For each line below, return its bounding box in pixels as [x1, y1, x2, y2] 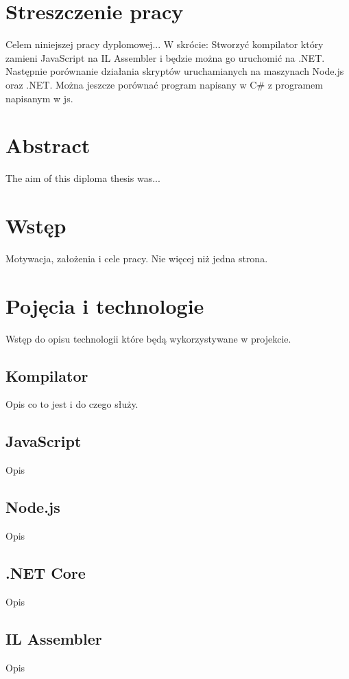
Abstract [5, 131, 91, 159]
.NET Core [5, 562, 86, 584]
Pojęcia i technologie [5, 291, 204, 319]
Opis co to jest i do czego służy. [5, 397, 139, 411]
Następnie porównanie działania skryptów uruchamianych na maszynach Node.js [5, 64, 344, 78]
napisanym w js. [5, 91, 73, 105]
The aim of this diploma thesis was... [5, 171, 160, 185]
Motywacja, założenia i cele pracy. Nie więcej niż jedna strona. [5, 251, 268, 265]
